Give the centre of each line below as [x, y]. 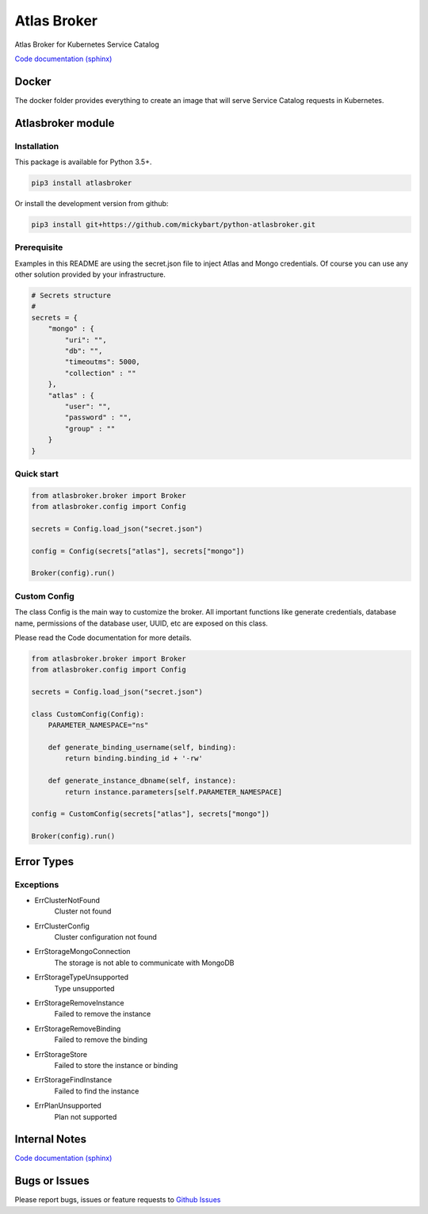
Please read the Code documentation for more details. [103, 638]
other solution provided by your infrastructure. [90, 274]
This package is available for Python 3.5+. [83, 162]
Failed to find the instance [97, 1091]
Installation [37, 146]
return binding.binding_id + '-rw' [134, 758]
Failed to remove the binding [101, 1040]
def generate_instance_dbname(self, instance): [142, 781]
